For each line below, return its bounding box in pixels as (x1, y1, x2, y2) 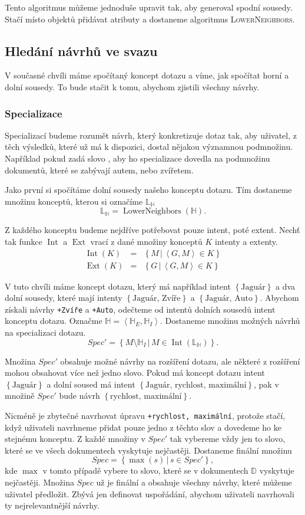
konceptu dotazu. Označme (5, 314, 102, 327)
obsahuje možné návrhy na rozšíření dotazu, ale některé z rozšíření (60, 355, 300, 367)
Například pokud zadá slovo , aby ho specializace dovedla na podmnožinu (5, 152, 270, 164)
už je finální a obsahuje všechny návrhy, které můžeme (96, 476, 292, 488)
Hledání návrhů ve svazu (5, 41, 158, 60)
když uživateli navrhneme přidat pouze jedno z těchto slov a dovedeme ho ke (5, 421, 281, 433)
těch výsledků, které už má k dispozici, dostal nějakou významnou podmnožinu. (5, 140, 293, 153)
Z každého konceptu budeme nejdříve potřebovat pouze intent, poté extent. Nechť (5, 224, 300, 236)
